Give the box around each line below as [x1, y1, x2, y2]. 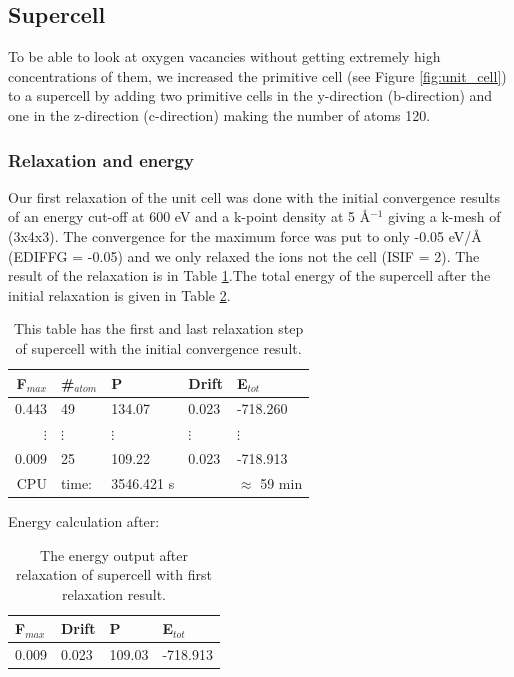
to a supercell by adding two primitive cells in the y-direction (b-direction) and [8, 85, 493, 106]
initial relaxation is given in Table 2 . [8, 284, 231, 305]
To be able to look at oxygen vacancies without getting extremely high [8, 46, 441, 67]
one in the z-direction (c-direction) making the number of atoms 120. [8, 104, 431, 125]
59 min [260, 472, 303, 493]
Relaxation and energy [8, 147, 194, 172]
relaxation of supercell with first [16, 564, 212, 585]
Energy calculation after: [8, 511, 160, 532]
